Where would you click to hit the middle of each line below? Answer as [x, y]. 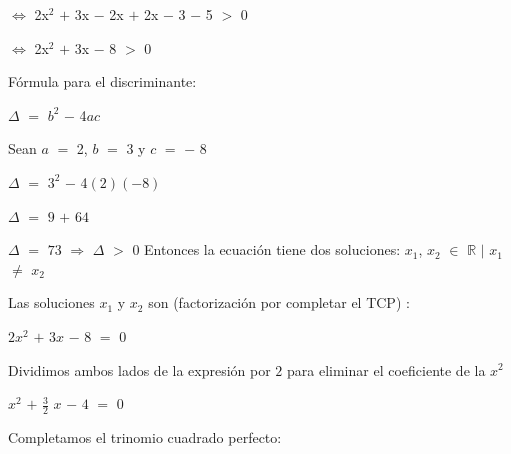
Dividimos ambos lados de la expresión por [139, 369]
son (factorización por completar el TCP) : [279, 302]
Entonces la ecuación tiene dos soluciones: [272, 249]
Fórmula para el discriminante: [102, 81]
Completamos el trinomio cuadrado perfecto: [145, 436]
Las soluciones [51, 302]
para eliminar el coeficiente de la [386, 369]
